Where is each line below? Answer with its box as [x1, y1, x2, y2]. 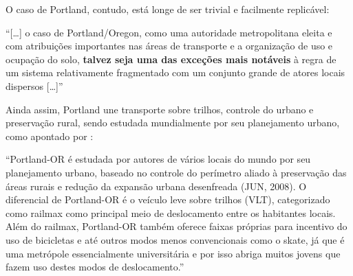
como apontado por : [6, 128, 94, 143]
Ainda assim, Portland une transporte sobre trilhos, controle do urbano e [6, 102, 314, 116]
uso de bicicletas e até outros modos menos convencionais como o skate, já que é [6, 232, 345, 246]
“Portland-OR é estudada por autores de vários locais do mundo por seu [6, 152, 311, 166]
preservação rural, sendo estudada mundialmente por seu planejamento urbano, [6, 115, 340, 130]
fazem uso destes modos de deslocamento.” [6, 260, 184, 274]
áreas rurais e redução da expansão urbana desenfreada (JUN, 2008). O [6, 179, 307, 193]
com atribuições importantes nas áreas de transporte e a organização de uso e [6, 38, 333, 53]
